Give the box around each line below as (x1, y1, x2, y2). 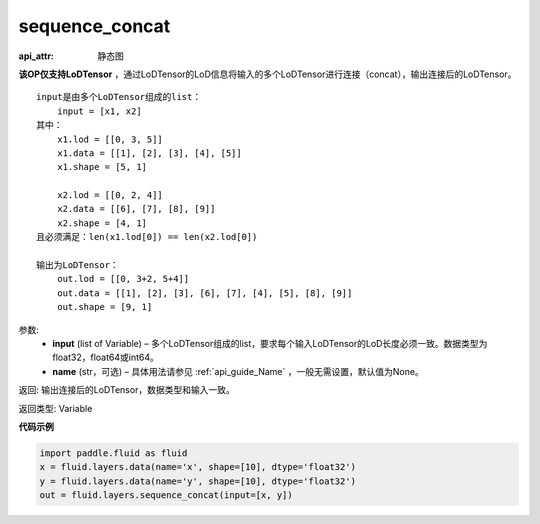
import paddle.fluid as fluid (39, 447, 188, 459)
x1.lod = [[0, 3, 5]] (56, 133, 164, 145)
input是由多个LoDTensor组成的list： (36, 91, 202, 103)
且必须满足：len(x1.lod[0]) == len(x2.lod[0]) (36, 231, 258, 243)
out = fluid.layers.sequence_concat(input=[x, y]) (39, 490, 294, 501)
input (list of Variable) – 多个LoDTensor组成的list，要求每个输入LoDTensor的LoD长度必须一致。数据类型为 (52, 337, 488, 349)
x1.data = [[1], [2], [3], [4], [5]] (56, 147, 242, 159)
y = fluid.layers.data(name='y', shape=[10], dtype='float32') (39, 475, 357, 487)
